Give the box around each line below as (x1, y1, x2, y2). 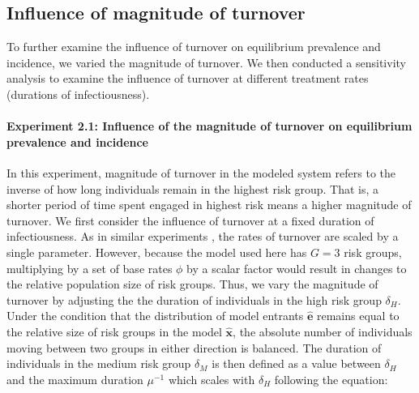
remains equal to (316, 307, 400, 324)
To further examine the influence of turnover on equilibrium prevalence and (6, 38, 381, 55)
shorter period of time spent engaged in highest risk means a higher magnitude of (6, 196, 412, 213)
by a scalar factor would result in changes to (186, 259, 407, 276)
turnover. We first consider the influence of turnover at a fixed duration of (6, 211, 374, 229)
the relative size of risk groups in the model (6, 323, 222, 340)
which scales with (168, 370, 255, 387)
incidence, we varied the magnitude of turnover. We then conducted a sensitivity (6, 53, 406, 70)
